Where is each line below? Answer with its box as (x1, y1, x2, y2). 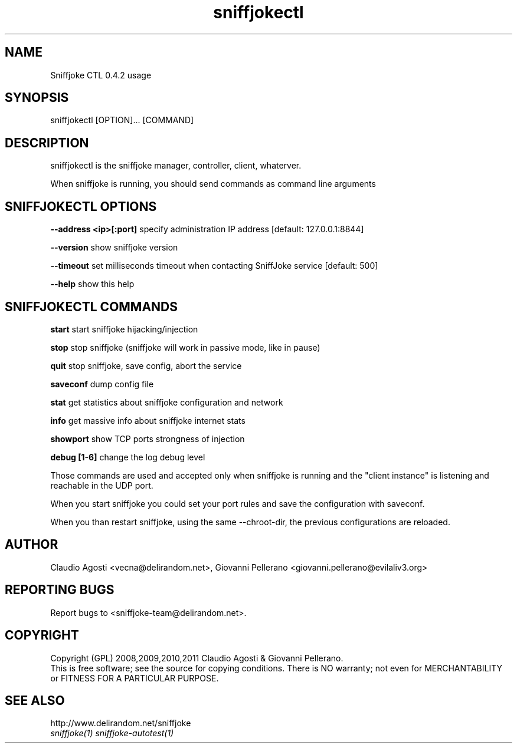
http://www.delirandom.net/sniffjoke (50, 718, 191, 729)
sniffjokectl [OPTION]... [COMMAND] (50, 115, 194, 126)
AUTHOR (5, 537, 58, 552)
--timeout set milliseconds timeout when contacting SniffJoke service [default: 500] (50, 261, 378, 271)
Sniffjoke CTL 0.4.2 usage (50, 70, 152, 80)
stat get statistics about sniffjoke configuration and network (50, 397, 283, 407)
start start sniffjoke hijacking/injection (50, 324, 198, 334)
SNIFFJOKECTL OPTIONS (5, 199, 157, 214)
